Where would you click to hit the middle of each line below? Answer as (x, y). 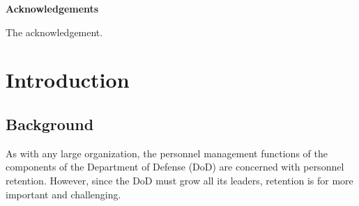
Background (50, 124)
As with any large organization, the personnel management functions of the (167, 153)
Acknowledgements (52, 8)
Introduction (68, 80)
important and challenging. (63, 194)
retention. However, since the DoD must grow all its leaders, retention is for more (179, 180)
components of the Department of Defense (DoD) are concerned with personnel (175, 167)
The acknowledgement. (54, 32)
